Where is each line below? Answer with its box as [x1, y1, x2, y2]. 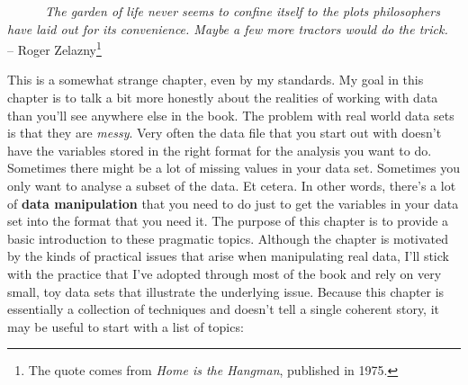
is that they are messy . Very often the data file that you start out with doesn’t [7, 123, 442, 142]
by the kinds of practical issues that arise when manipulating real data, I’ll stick [7, 246, 449, 265]
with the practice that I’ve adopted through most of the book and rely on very [7, 264, 442, 282]
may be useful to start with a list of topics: [7, 317, 244, 336]
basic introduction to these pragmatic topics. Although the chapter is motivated [7, 228, 449, 247]
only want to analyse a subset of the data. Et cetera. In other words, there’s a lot [7, 176, 456, 194]
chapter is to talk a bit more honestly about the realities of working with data [7, 88, 438, 107]
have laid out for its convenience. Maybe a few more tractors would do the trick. [7, 19, 448, 38]
